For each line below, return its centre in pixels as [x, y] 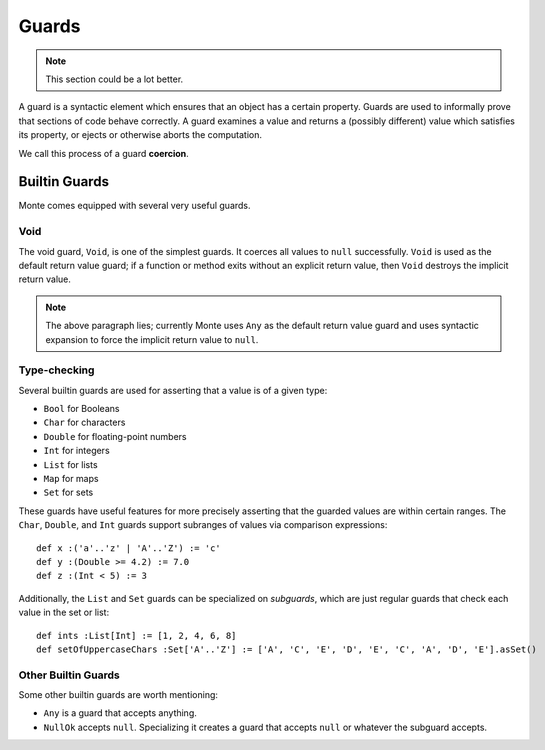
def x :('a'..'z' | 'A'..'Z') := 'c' [129, 548]
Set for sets [68, 492]
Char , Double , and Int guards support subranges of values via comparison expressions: [203, 525]
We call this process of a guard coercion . [103, 153]
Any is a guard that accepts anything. [120, 713]
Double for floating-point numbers [115, 436]
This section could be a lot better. [114, 79]
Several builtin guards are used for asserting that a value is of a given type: [173, 390]
